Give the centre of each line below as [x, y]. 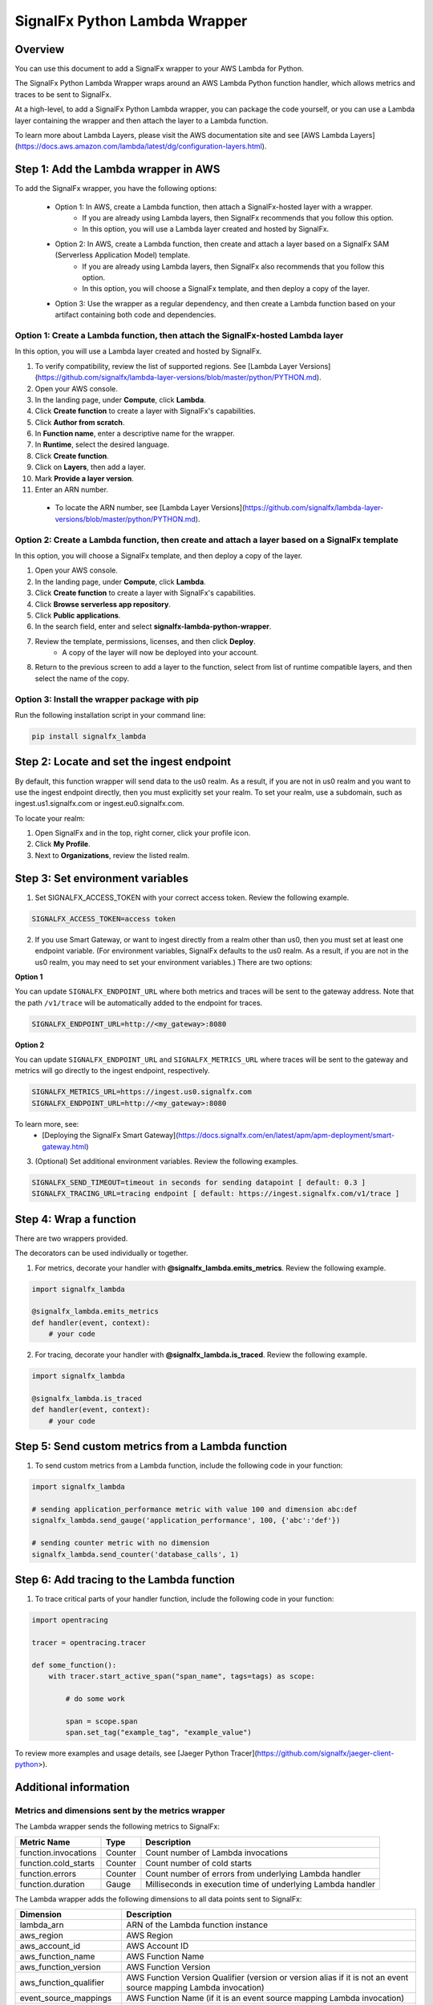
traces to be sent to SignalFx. [63, 94]
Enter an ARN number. [71, 490]
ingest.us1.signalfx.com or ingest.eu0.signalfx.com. [99, 804]
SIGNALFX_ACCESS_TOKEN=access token [104, 919]
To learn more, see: [47, 1124]
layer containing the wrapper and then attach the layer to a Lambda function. [142, 120]
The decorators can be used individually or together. [101, 1253]
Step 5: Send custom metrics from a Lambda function [151, 1446]
